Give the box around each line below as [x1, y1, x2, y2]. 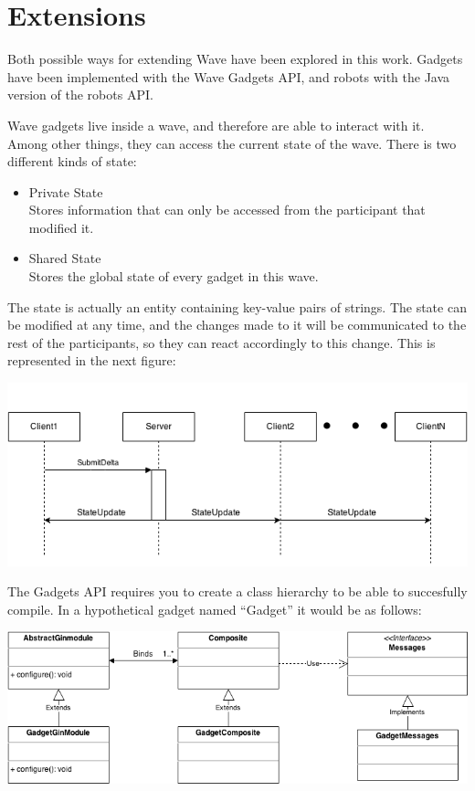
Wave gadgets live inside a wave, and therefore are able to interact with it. [7, 115, 425, 134]
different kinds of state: [7, 152, 137, 171]
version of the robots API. [7, 85, 153, 104]
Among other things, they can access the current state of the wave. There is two [7, 133, 457, 153]
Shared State [28, 248, 101, 268]
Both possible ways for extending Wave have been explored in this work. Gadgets [7, 49, 463, 69]
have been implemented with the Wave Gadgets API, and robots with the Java [7, 67, 450, 86]
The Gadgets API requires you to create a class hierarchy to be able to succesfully [7, 582, 468, 601]
